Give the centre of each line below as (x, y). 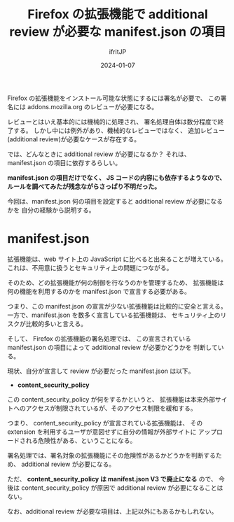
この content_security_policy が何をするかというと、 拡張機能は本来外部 (111, 399)
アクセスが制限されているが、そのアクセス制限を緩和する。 (111, 408)
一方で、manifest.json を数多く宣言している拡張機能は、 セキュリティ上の (114, 315)
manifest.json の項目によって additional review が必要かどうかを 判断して (113, 347)
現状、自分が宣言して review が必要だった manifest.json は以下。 (101, 371)
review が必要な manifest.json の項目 (118, 32)
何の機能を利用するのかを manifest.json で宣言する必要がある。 (99, 291)
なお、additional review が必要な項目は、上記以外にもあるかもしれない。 (112, 511)
